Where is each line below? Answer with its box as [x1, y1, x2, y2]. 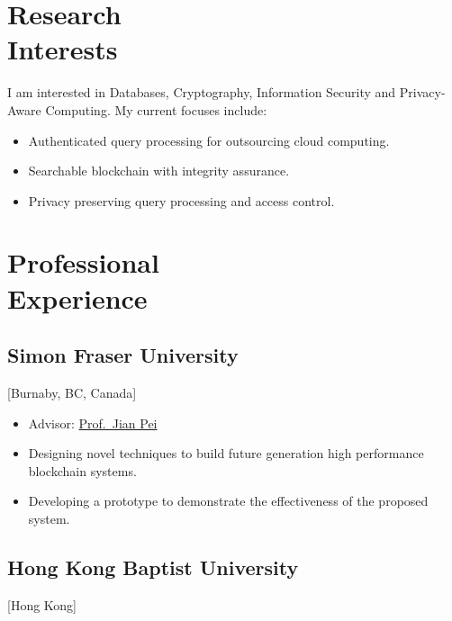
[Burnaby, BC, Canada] [7, 383, 137, 402]
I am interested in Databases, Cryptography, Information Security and [7, 83, 396, 102]
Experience [7, 279, 148, 316]
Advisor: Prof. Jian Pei [28, 413, 158, 432]
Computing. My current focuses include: [45, 100, 267, 119]
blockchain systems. [28, 461, 137, 480]
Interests [7, 31, 118, 67]
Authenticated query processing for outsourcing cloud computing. [28, 130, 390, 149]
